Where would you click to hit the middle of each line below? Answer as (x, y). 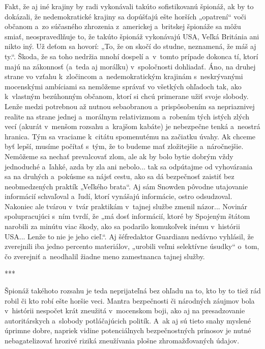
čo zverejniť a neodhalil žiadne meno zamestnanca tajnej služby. (105, 256)
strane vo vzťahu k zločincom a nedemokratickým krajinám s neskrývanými (124, 76)
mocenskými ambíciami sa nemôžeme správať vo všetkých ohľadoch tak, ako (123, 86)
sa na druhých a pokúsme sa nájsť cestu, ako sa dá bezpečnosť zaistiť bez (120, 176)
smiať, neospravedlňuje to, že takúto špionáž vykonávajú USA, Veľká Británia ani (132, 36)
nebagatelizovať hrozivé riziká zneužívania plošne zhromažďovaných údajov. (122, 340)
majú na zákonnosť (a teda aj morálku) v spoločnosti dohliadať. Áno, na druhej (130, 66)
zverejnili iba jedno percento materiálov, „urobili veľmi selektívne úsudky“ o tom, (132, 246)
